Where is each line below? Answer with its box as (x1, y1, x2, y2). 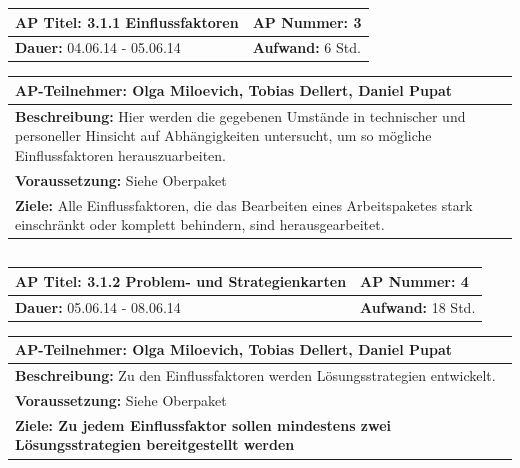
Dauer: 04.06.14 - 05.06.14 (15, 37, 181, 58)
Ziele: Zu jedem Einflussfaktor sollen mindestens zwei (15, 414, 392, 435)
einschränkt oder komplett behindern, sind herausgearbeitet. (15, 214, 385, 235)
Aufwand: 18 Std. (360, 296, 476, 317)
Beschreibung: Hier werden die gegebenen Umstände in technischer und (15, 105, 466, 126)
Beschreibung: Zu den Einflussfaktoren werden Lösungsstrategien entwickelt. (15, 365, 496, 386)
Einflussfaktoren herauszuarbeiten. (15, 144, 226, 165)
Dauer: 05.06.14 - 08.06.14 (15, 296, 181, 317)
